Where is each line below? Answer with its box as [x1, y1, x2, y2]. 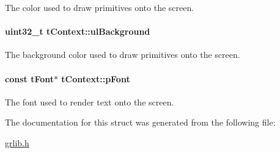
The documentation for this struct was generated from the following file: [5, 116, 276, 129]
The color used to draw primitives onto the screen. [5, 1, 194, 13]
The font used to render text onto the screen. [5, 95, 174, 108]
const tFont [5, 72, 54, 85]
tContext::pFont [61, 72, 130, 85]
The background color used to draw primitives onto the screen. [5, 48, 240, 61]
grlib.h [5, 136, 29, 149]
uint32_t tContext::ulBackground [5, 25, 150, 38]
